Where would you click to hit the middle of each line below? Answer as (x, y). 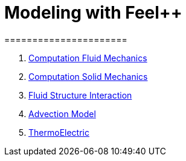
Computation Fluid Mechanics (88, 58)
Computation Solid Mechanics (88, 76)
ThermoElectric (59, 132)
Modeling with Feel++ (93, 13)
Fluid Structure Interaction (80, 95)
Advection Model (62, 114)
